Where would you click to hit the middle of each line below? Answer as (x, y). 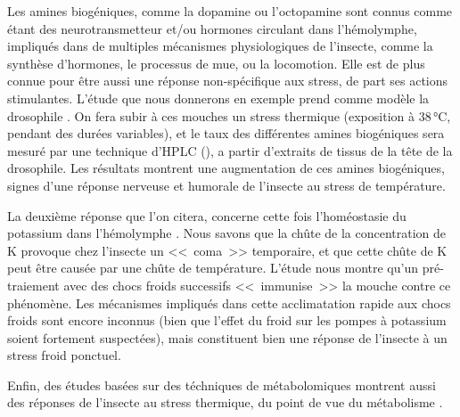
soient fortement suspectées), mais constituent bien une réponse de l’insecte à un (227, 337)
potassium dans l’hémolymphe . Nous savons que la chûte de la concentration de (227, 233)
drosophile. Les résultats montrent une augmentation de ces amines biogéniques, (226, 168)
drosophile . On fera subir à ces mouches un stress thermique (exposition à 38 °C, (229, 115)
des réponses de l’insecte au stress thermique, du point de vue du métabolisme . (225, 402)
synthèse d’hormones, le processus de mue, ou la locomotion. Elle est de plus (216, 63)
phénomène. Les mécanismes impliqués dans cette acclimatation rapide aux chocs (229, 303)
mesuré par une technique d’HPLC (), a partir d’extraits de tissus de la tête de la (230, 150)
